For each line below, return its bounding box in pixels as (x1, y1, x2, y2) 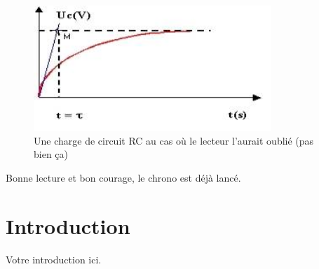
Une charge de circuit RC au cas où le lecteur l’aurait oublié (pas (34, 133, 314, 147)
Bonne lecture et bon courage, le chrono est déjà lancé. (6, 170, 241, 184)
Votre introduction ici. (6, 252, 102, 266)
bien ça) (34, 147, 68, 161)
